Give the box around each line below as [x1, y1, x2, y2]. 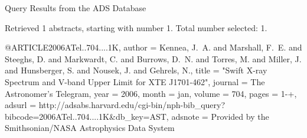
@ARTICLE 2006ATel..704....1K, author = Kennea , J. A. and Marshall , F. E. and [5, 41, 302, 53]
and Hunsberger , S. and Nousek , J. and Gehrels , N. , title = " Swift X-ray [5, 64, 267, 76]
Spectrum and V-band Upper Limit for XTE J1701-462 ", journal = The [5, 75, 265, 87]
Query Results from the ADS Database [5, 2, 146, 14]
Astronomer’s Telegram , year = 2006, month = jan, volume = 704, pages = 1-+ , [5, 87, 297, 99]
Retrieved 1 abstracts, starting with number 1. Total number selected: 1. [5, 21, 267, 33]
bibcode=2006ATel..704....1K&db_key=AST [5, 110, 166, 122]
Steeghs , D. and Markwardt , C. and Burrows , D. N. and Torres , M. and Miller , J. [5, 52, 302, 65]
